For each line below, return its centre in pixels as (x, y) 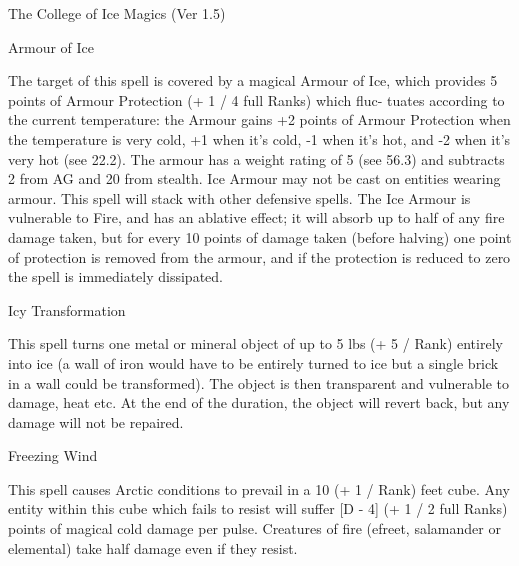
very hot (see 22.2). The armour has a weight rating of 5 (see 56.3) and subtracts (256, 158)
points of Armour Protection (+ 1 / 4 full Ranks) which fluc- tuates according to (256, 99)
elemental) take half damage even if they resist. (153, 547)
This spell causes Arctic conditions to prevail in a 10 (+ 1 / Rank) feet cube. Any (259, 488)
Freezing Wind (53, 455)
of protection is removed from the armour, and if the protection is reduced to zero (259, 256)
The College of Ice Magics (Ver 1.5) (117, 13)
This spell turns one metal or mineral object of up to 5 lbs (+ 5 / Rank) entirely (255, 343)
